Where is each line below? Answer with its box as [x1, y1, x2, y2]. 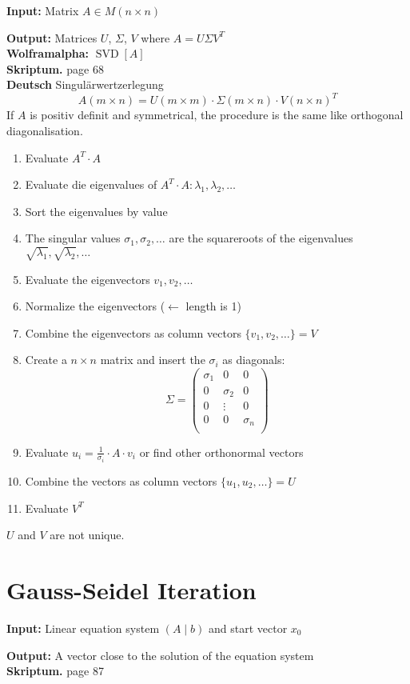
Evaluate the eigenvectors [25, 270, 150, 287]
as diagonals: [222, 351, 285, 368]
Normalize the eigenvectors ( [25, 298, 165, 314]
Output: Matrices [6, 29, 98, 46]
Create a [25, 351, 67, 368]
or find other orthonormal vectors [139, 443, 304, 460]
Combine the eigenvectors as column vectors [25, 324, 241, 341]
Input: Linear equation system [6, 619, 160, 636]
